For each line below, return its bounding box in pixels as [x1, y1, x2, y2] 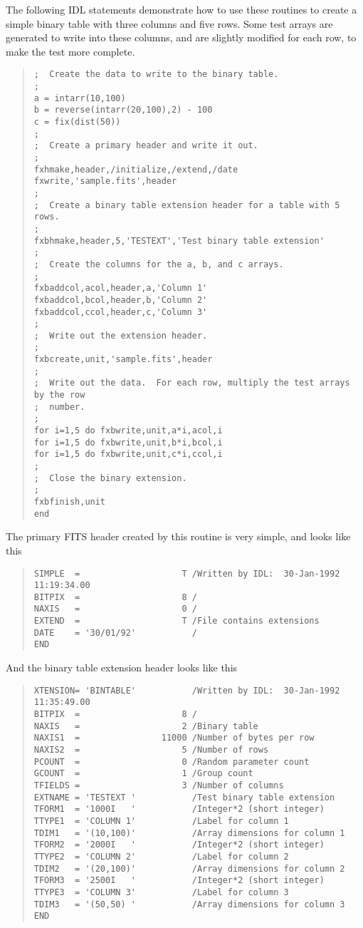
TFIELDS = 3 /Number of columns [33, 780, 284, 790]
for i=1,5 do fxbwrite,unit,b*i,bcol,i [33, 437, 223, 448]
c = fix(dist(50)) [33, 117, 121, 127]
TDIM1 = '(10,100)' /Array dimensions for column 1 [33, 828, 345, 838]
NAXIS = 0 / [33, 604, 197, 614]
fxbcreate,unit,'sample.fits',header [33, 354, 213, 365]
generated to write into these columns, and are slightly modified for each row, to [6, 30, 357, 45]
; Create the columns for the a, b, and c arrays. [33, 259, 284, 269]
